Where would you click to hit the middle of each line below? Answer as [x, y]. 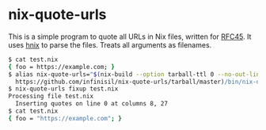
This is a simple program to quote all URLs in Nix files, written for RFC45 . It [130, 36]
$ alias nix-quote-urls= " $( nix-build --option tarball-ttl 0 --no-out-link [136, 74]
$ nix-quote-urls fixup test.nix [63, 89]
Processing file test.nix [51, 97]
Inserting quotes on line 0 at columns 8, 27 [92, 104]
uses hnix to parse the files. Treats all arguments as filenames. [110, 44]
